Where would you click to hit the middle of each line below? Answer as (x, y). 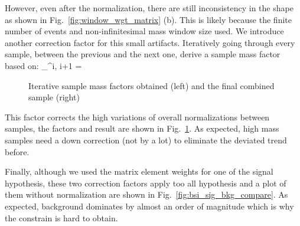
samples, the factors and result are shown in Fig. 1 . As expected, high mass (142, 128)
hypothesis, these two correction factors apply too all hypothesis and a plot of (146, 183)
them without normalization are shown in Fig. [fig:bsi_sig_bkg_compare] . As (146, 194)
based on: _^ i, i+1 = (43, 65)
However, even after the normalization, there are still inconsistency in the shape (149, 8)
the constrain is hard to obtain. (61, 217)
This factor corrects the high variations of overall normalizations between (137, 117)
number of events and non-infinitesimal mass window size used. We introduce (144, 31)
